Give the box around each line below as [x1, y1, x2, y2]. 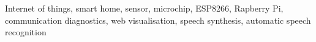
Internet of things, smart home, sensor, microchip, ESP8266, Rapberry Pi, [5, 2, 284, 14]
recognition [5, 26, 47, 38]
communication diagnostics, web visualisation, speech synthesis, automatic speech [5, 13, 311, 26]
